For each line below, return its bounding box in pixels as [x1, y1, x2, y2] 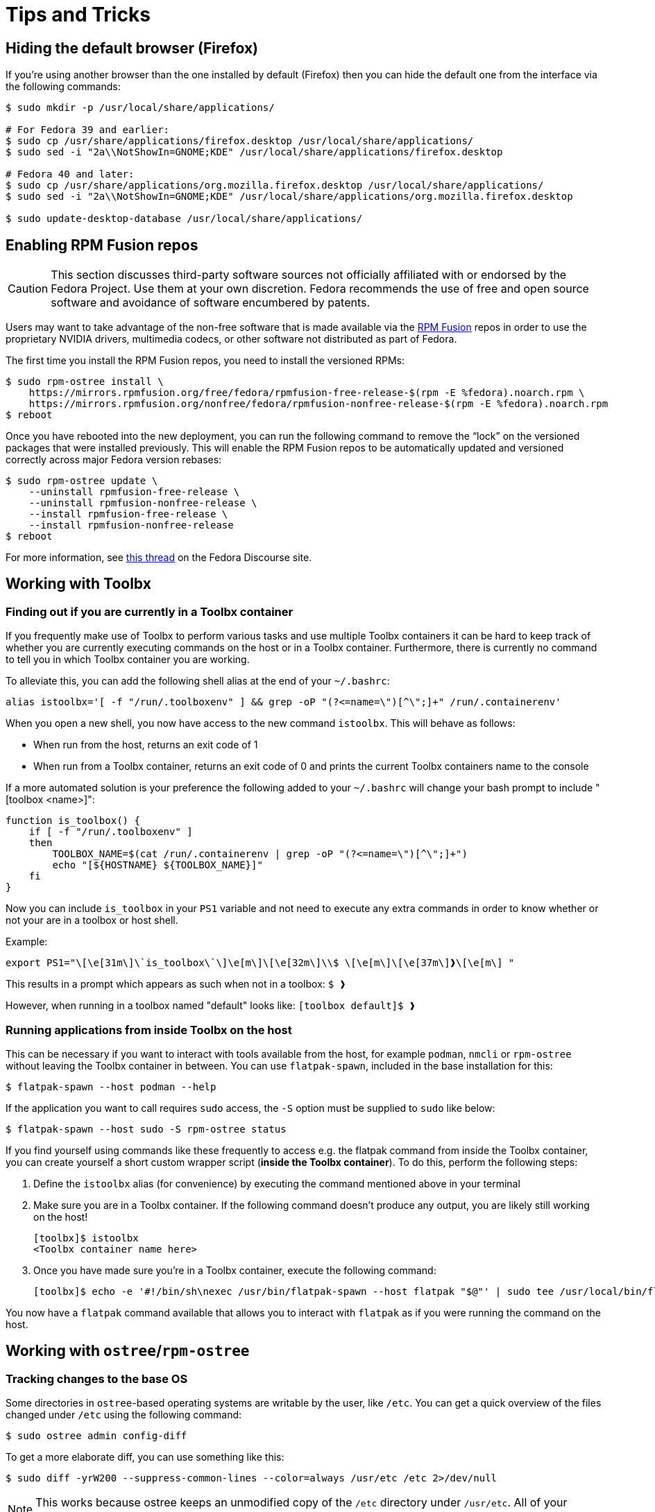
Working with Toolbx [6, 575, 151, 593]
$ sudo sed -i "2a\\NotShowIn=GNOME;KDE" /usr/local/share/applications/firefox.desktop [6, 146, 503, 158]
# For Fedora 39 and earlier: [6, 124, 170, 136]
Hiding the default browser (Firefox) [6, 39, 259, 57]
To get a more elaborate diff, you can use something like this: [6, 1451, 284, 1463]
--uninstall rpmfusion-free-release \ [28, 486, 240, 498]
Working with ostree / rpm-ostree [6, 1342, 250, 1360]
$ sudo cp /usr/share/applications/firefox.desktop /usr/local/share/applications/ [6, 135, 474, 147]
